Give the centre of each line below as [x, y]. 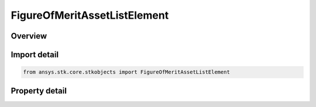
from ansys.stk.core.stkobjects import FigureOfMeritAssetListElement [127, 72]
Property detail [39, 91]
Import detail [35, 55]
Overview [29, 36]
